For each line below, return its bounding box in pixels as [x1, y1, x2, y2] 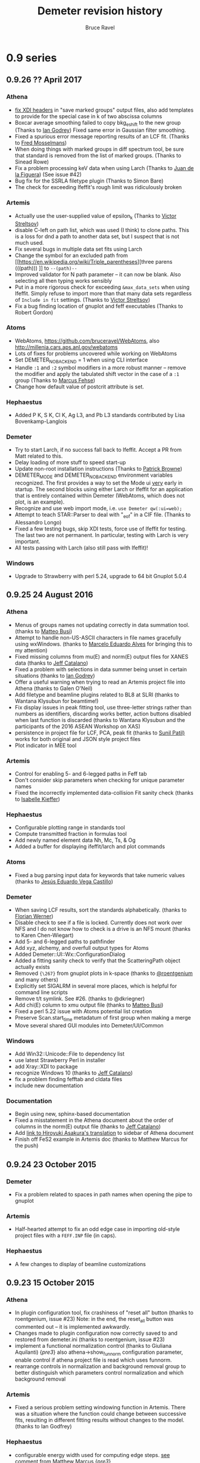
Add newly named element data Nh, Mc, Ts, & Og [14, 837, 136, 844]
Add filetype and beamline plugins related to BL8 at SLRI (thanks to [14, 691, 180, 698]
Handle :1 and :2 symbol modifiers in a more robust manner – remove [14, 364, 186, 371]
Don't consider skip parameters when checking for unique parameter [14, 777, 185, 784]
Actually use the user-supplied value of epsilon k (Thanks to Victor [14, 212, 177, 221]
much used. [14, 239, 44, 246]
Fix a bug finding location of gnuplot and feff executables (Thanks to [14, 303, 183, 310]
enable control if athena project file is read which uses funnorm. [14, 1356, 172, 1363]
